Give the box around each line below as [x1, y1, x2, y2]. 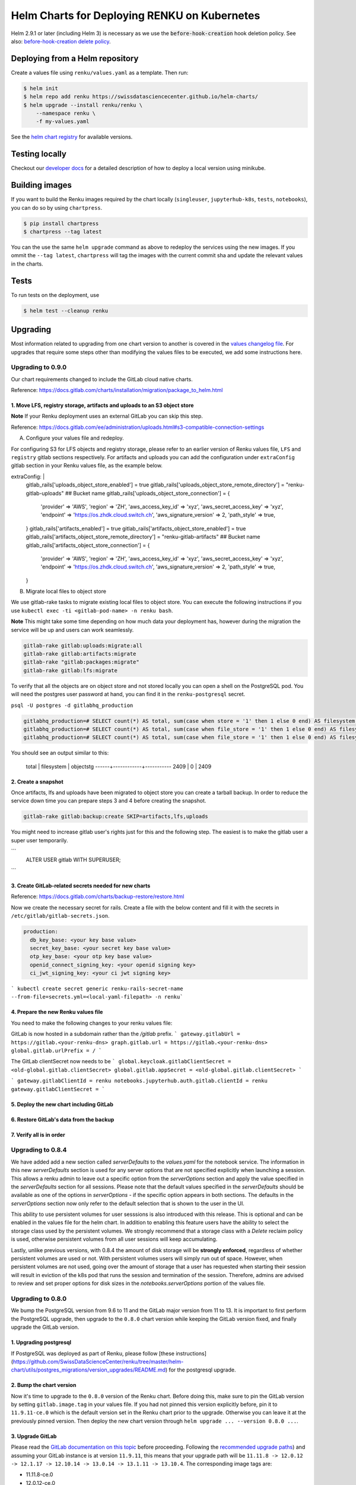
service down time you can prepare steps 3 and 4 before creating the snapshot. [11, 797, 206, 804]
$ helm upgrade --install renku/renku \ [23, 102, 142, 108]
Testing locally [11, 149, 66, 159]
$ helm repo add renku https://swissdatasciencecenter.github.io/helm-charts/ [23, 93, 258, 100]
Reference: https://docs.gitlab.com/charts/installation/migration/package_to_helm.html [11, 387, 223, 394]
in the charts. [11, 260, 44, 267]
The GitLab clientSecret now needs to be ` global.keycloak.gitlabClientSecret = [11, 1058, 231, 1065]
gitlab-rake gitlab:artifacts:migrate [23, 650, 136, 657]
